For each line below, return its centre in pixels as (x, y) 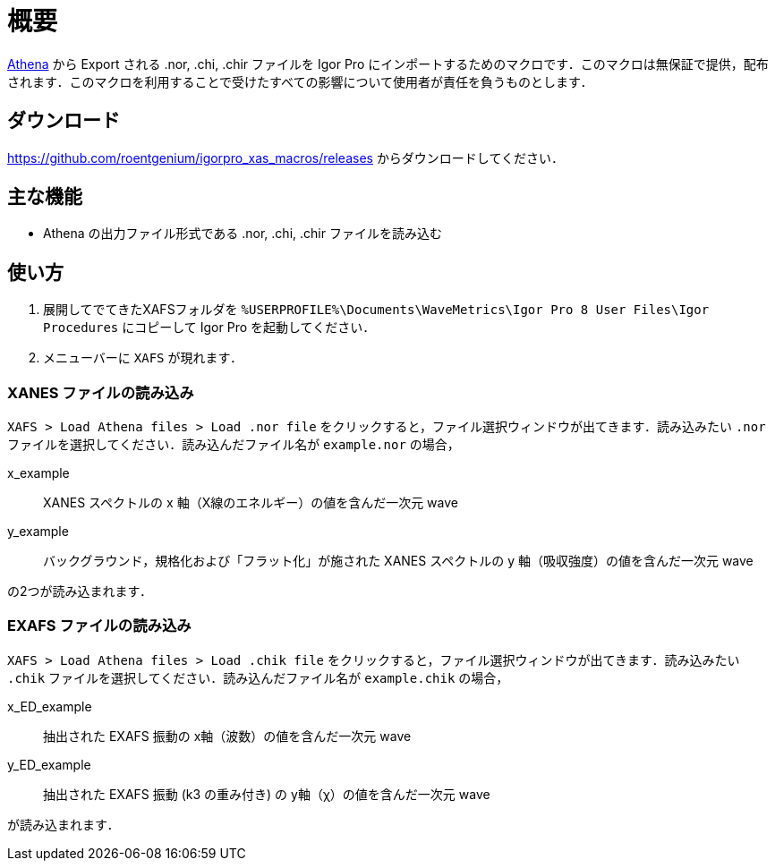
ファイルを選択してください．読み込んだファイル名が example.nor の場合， (234, 445)
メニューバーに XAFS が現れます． (143, 358)
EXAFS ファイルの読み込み (99, 626)
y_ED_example (49, 764)
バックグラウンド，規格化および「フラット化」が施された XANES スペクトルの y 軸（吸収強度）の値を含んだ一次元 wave (398, 561)
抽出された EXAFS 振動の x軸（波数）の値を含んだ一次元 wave (227, 736)
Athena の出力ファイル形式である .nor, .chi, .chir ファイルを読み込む (243, 234)
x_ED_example (50, 706)
